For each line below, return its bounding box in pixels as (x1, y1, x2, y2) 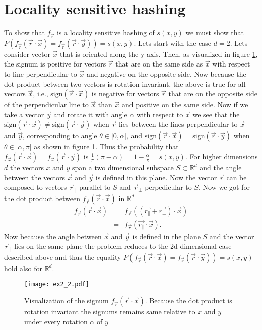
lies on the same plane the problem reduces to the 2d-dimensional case (14, 241, 232, 251)
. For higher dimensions (185, 151, 258, 162)
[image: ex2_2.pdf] (24, 281, 89, 288)
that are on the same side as (115, 58, 203, 69)
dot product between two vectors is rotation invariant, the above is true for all (4, 78, 246, 89)
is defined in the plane (132, 231, 201, 241)
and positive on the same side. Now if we (121, 99, 248, 110)
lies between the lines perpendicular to (118, 119, 238, 129)
